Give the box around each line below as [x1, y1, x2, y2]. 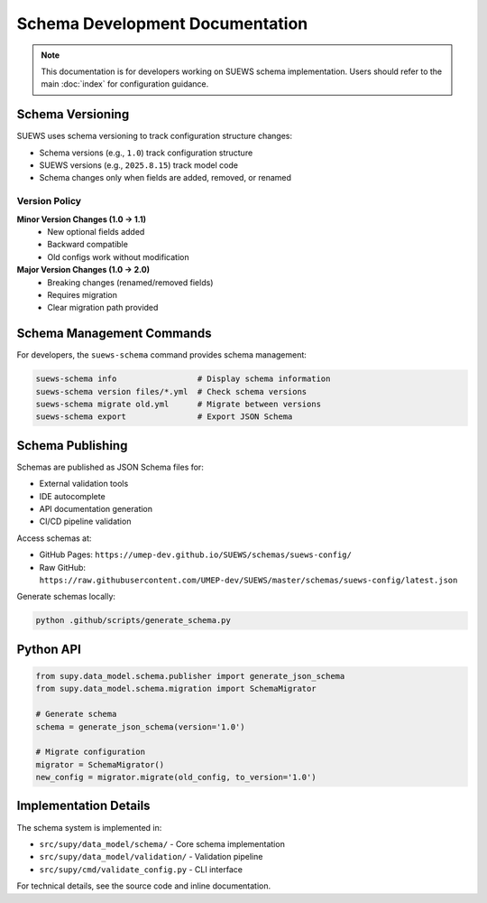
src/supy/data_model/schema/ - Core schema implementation [39, 838, 286, 849]
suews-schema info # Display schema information [35, 374, 331, 384]
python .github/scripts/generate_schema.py [35, 615, 232, 626]
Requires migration [47, 289, 117, 300]
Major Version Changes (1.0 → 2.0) [16, 265, 151, 275]
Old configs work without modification [47, 251, 189, 262]
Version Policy [16, 195, 81, 208]
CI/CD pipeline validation [39, 516, 132, 527]
